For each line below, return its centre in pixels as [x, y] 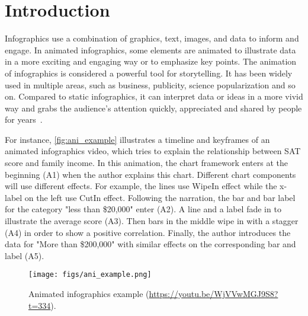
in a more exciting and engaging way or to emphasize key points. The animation [151, 61]
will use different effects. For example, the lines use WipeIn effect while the [141, 186]
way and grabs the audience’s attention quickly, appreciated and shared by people [153, 108]
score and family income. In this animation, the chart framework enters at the [146, 163]
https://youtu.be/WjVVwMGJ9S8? [214, 294]
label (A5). [25, 255]
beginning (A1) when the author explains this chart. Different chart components [150, 174]
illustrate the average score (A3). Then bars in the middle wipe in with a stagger [152, 221]
